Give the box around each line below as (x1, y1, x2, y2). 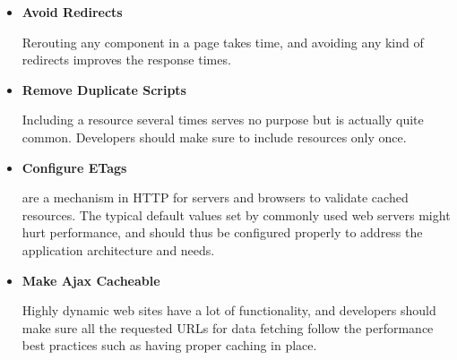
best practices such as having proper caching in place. (22, 336, 317, 355)
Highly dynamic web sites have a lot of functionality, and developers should (22, 301, 436, 320)
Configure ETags (22, 158, 127, 176)
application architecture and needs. (22, 240, 215, 259)
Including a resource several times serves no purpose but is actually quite (22, 110, 424, 129)
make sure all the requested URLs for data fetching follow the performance (22, 318, 434, 337)
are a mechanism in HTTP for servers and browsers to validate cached (22, 188, 409, 207)
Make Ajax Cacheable (22, 270, 160, 289)
